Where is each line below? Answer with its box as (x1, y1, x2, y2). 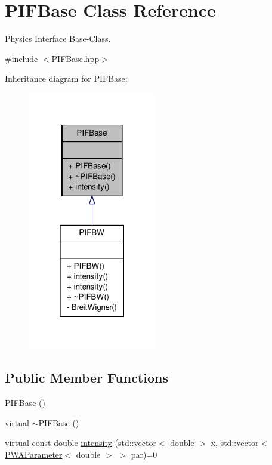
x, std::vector (211, 436, 259, 449)
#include (5, 52, 38, 64)
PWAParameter (5, 448, 63, 461)
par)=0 (131, 448, 157, 461)
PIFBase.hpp (51, 52, 100, 64)
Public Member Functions (5, 368, 168, 387)
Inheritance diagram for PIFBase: (5, 72, 128, 85)
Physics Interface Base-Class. (5, 32, 111, 45)
